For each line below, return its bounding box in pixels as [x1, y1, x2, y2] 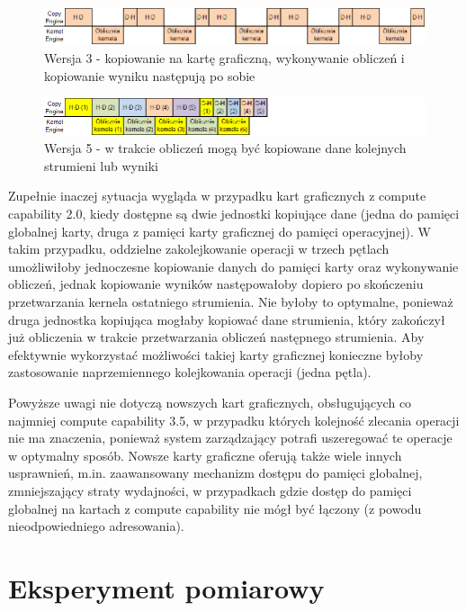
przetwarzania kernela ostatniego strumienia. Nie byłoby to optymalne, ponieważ [8, 292, 453, 310]
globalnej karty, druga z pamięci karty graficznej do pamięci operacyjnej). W [8, 221, 432, 240]
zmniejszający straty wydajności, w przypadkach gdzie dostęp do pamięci [8, 481, 412, 499]
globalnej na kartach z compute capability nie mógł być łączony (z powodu [8, 499, 422, 517]
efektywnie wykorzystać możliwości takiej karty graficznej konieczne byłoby [8, 345, 424, 364]
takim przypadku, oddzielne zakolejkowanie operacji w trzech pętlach [8, 239, 390, 258]
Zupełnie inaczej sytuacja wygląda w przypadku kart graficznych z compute [8, 186, 426, 205]
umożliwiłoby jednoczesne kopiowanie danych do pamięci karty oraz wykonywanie [8, 256, 459, 275]
